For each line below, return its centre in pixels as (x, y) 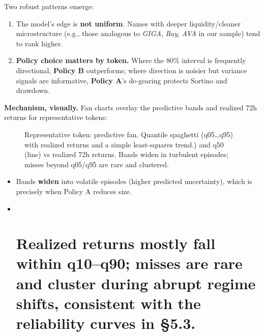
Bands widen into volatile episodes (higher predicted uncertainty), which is (134, 181)
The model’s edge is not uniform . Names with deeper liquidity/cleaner (128, 23)
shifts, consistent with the (108, 303)
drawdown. (33, 90)
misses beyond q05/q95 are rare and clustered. (97, 164)
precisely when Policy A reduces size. (74, 191)
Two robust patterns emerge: (49, 6)
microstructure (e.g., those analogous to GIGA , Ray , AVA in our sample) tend (138, 33)
